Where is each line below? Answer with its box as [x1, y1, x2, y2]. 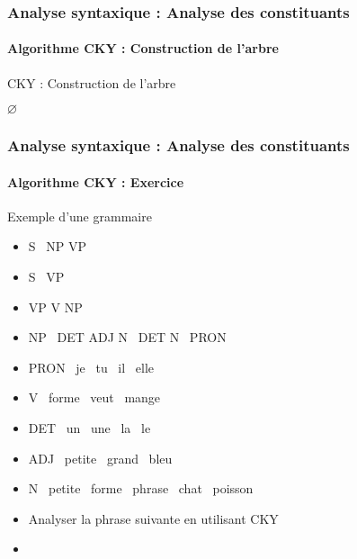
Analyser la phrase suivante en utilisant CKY [28, 509, 279, 527]
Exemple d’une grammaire [7, 206, 152, 225]
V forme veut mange [28, 388, 161, 407]
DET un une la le [28, 419, 151, 437]
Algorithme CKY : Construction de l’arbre [7, 39, 279, 58]
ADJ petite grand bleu [28, 448, 173, 467]
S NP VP [28, 237, 86, 256]
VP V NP [28, 297, 83, 316]
